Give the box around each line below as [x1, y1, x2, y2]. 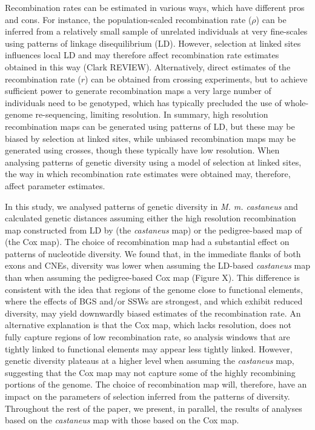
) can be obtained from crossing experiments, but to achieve [85, 72, 308, 85]
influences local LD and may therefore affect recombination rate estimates [5, 49, 279, 61]
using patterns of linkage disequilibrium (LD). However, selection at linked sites [5, 36, 301, 49]
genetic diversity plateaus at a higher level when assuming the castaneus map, [5, 354, 294, 367]
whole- [284, 96, 309, 109]
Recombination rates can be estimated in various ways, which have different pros [5, 1, 305, 13]
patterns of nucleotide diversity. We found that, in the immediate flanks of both [5, 247, 301, 260]
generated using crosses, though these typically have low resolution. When [5, 144, 280, 156]
